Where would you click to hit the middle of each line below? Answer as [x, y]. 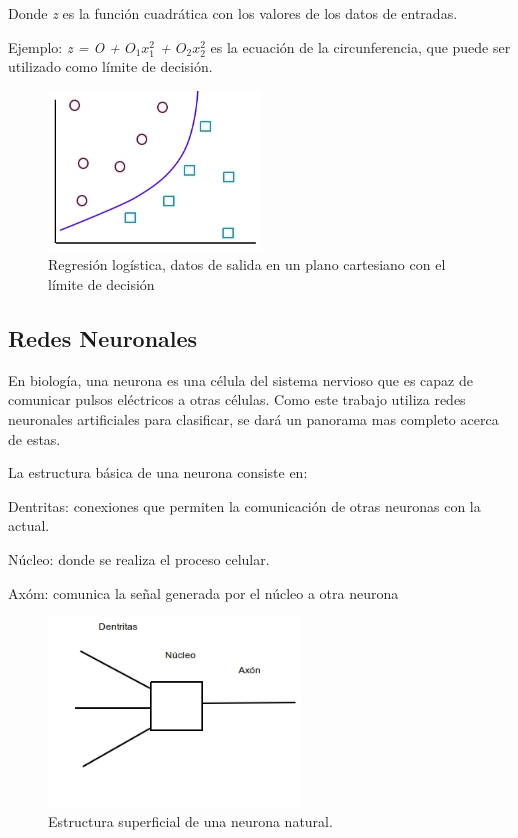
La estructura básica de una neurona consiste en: [158, 472]
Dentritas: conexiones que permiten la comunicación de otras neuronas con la [244, 505]
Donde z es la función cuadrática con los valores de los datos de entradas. [233, 13]
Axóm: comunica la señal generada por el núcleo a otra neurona [203, 592]
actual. [29, 525]
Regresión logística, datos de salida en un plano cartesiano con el [247, 264]
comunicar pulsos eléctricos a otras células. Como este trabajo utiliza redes [237, 399]
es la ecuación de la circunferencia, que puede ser [360, 46]
